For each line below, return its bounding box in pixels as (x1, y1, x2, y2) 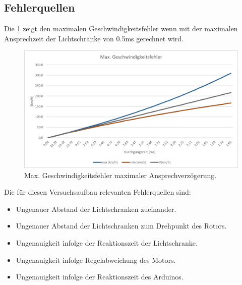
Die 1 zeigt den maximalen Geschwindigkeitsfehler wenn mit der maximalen (4, 23, 238, 34)
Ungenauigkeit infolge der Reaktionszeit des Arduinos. (16, 271, 184, 282)
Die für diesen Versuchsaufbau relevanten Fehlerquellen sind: (4, 187, 191, 197)
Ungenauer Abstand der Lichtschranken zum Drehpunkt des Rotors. (16, 220, 227, 231)
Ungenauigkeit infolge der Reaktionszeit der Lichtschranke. (16, 238, 198, 248)
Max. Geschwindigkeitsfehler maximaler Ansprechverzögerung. (24, 169, 217, 180)
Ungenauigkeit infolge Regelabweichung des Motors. (16, 254, 176, 265)
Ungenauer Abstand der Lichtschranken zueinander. (16, 203, 176, 214)
